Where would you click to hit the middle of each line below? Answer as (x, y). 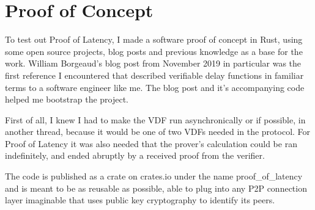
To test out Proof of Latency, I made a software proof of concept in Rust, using (154, 39)
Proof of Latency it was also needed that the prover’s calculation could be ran (151, 143)
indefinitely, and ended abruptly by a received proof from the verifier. (135, 155)
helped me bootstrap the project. (67, 99)
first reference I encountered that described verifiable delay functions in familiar (154, 75)
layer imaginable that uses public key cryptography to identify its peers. (140, 200)
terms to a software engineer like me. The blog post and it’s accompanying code (155, 87)
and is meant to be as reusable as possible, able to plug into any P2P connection (156, 188)
